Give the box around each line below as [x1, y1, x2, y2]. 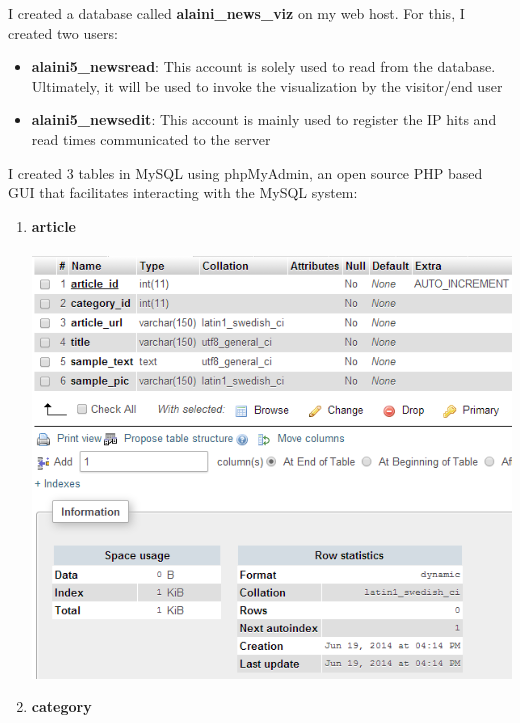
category [31, 696, 92, 717]
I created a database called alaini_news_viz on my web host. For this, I [8, 3, 465, 23]
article [31, 215, 76, 236]
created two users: [8, 22, 118, 43]
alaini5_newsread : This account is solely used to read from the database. [31, 56, 496, 77]
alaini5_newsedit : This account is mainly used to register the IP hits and [31, 109, 497, 130]
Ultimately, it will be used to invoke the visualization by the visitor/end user [31, 75, 503, 96]
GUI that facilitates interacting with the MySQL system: [8, 182, 358, 203]
